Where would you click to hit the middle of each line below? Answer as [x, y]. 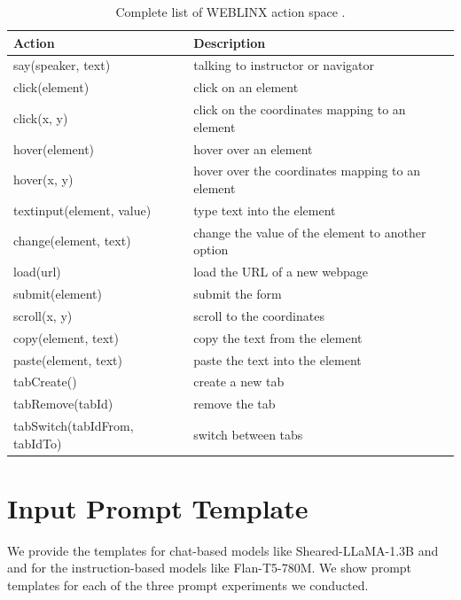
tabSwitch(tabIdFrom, [74, 426]
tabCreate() [45, 382]
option [211, 249]
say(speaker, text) [62, 65]
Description [230, 42]
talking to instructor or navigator [284, 65]
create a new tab [239, 382]
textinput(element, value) [82, 210]
